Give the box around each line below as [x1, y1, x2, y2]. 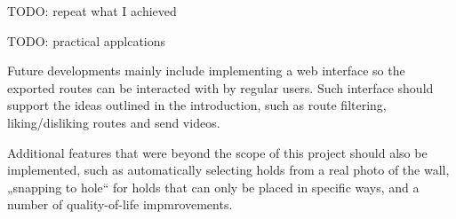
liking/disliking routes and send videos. [7, 113, 220, 131]
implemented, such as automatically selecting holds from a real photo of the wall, [7, 160, 450, 179]
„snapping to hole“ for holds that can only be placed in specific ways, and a [7, 177, 420, 196]
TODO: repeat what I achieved [7, 2, 177, 20]
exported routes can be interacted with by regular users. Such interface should [7, 78, 434, 97]
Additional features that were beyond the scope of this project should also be [7, 143, 428, 161]
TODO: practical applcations [7, 31, 166, 50]
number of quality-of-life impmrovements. [7, 195, 233, 214]
